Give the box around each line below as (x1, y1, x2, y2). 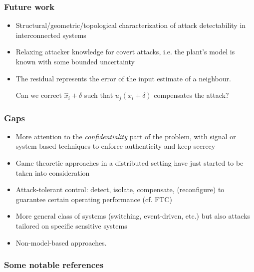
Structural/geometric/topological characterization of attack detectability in (15, 20, 246, 30)
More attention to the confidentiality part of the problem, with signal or (15, 131, 236, 141)
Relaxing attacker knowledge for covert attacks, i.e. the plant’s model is (15, 46, 235, 57)
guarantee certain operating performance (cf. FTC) (15, 194, 172, 204)
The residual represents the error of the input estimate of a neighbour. (15, 73, 231, 83)
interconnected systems (15, 29, 86, 40)
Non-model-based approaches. (15, 237, 107, 248)
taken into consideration (15, 167, 90, 178)
